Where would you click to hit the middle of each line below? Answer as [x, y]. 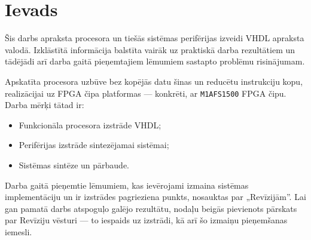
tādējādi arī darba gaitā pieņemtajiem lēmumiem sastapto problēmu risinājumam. [155, 61]
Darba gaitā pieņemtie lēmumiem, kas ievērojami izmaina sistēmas [127, 185]
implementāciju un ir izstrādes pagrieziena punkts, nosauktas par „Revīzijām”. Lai [155, 197]
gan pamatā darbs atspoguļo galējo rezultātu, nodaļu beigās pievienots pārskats [151, 208]
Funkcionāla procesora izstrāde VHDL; [90, 124]
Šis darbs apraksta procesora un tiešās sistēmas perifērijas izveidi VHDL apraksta [155, 38]
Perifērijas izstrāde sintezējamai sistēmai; [94, 145]
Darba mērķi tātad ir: [45, 105]
